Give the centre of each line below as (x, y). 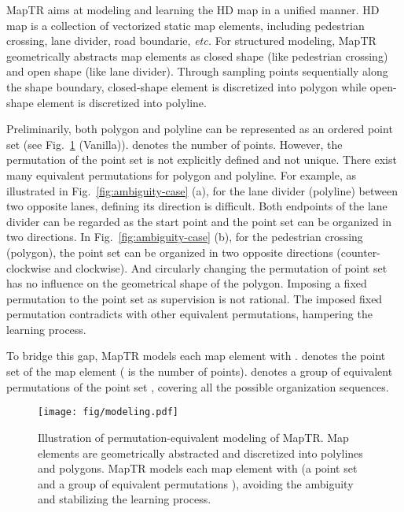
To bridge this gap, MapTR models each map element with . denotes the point (196, 356)
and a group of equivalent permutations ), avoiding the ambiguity (196, 483)
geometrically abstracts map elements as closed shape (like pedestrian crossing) (197, 56)
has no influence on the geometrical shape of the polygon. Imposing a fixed (187, 283)
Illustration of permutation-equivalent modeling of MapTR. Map (193, 437)
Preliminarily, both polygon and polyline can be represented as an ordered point (200, 129)
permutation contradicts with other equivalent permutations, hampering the (189, 314)
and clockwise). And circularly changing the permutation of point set (221, 267)
